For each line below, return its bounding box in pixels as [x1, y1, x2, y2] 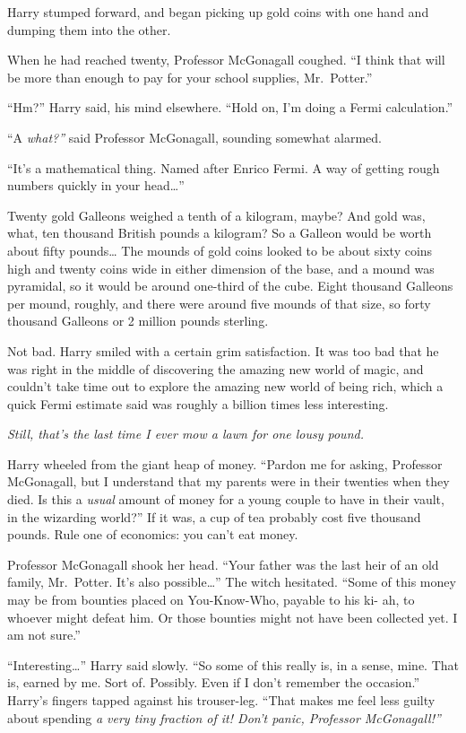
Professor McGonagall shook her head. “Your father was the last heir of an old [7, 554, 439, 573]
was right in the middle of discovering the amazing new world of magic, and [7, 359, 424, 378]
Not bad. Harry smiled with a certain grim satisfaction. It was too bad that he [7, 341, 439, 360]
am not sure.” [7, 625, 81, 644]
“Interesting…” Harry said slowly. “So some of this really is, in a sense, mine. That [7, 655, 459, 674]
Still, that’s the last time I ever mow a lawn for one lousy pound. [7, 424, 364, 443]
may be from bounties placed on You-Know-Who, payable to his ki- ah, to [7, 590, 415, 609]
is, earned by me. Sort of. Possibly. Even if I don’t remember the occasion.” [7, 673, 420, 692]
